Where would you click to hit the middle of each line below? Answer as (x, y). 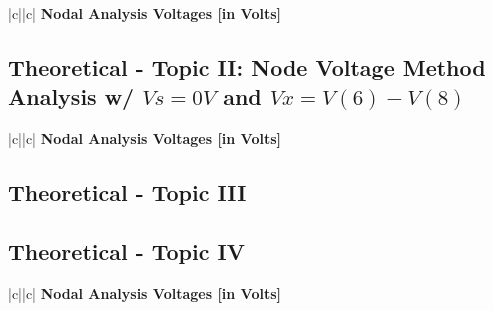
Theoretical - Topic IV (126, 250)
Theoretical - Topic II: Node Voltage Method (247, 66)
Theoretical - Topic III (127, 192)
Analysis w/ (71, 96)
